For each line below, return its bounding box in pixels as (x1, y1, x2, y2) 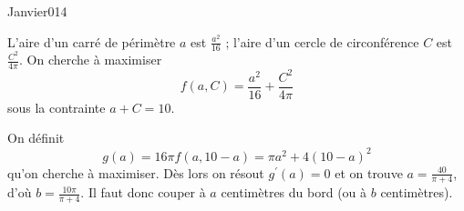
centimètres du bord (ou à (221, 183, 367, 202)
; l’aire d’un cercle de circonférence (225, 32, 419, 51)
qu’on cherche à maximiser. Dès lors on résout (7, 163, 264, 182)
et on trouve (335, 163, 403, 182)
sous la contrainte (7, 97, 106, 116)
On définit (7, 128, 65, 147)
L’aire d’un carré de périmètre (7, 32, 176, 51)
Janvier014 (7, 2, 67, 20)
